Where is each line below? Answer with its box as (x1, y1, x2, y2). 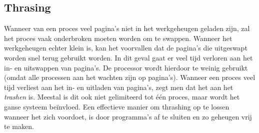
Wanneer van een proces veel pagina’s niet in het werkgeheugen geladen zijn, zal (4, 23, 250, 33)
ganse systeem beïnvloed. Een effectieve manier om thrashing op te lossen (4, 101, 229, 111)
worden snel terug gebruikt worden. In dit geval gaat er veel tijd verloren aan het (4, 52, 253, 62)
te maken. (4, 121, 34, 131)
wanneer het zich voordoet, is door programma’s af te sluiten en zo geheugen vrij (4, 111, 252, 121)
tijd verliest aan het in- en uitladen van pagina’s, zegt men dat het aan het (4, 81, 233, 92)
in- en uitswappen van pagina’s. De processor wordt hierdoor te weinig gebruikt (4, 62, 248, 72)
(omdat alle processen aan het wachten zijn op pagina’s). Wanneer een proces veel (4, 72, 255, 82)
